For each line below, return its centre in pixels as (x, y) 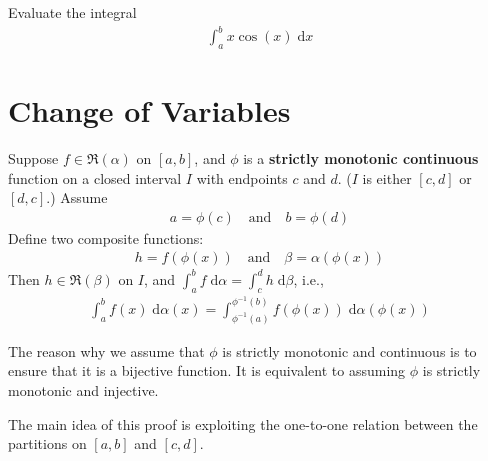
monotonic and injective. (83, 389)
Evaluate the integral (72, 12)
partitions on (47, 443)
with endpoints (242, 177)
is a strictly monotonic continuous (361, 158)
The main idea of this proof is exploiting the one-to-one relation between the (243, 423)
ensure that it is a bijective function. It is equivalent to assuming (207, 370)
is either (387, 177)
